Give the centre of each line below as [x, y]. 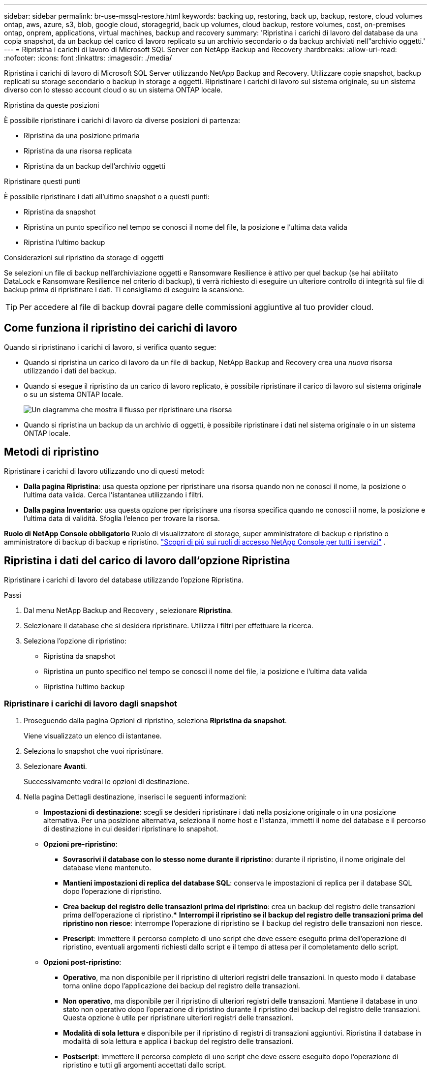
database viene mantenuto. [107, 868]
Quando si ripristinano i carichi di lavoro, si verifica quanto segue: [110, 347]
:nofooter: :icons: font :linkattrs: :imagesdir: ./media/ [88, 58]
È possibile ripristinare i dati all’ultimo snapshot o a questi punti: [107, 197]
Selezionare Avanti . [55, 766]
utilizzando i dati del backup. [70, 370]
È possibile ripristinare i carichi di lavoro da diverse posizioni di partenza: [122, 120]
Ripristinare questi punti [42, 181]
